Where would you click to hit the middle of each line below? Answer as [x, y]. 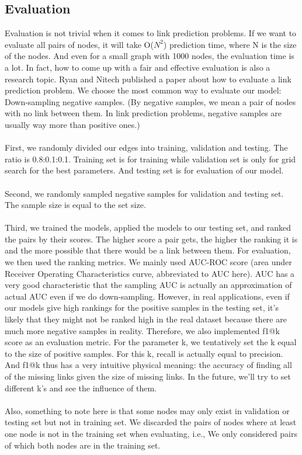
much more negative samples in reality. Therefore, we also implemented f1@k [142, 330]
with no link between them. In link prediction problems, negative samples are [143, 113]
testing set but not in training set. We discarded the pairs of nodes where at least [151, 422]
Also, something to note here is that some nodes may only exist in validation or [147, 410]
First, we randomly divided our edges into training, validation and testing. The [146, 147]
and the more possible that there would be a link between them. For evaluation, [148, 250]
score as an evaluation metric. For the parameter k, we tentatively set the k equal [151, 342]
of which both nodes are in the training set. [83, 445]
